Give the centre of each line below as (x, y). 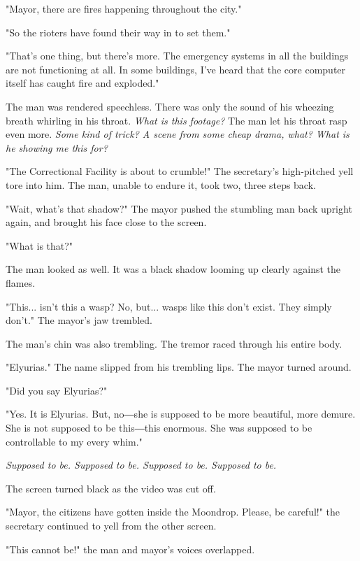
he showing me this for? (57, 147)
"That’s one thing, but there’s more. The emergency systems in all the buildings (177, 56)
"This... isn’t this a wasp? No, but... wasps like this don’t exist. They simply (169, 306)
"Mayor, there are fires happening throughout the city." (124, 8)
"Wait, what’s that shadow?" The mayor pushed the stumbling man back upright (179, 208)
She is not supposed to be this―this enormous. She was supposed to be (159, 428)
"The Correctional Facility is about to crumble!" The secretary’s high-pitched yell (180, 171)
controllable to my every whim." (74, 441)
